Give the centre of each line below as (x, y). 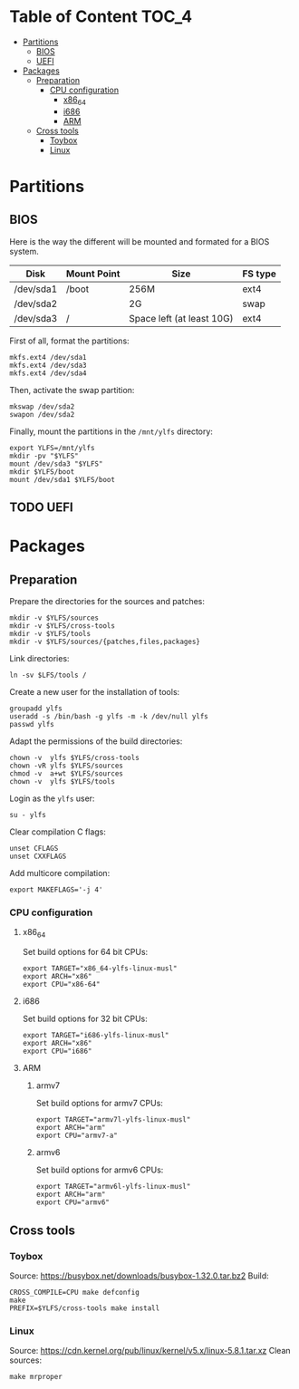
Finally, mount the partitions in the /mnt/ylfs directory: (111, 431)
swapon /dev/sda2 (42, 414)
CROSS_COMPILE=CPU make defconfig (75, 1292)
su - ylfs (28, 815)
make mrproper (36, 1377)
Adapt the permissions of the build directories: (96, 741)
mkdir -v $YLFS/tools (50, 634)
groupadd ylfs (36, 709)
